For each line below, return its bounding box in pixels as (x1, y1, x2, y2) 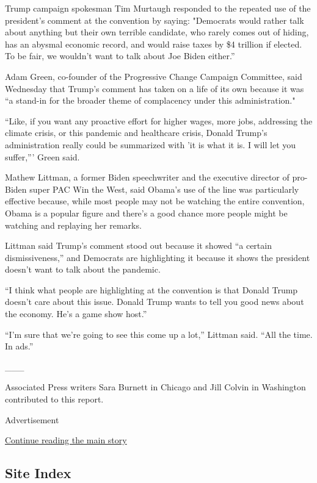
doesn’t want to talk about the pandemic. (5, 263, 161, 276)
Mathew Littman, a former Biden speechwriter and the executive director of (5, 171, 290, 184)
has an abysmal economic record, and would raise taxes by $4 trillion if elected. (5, 37, 302, 50)
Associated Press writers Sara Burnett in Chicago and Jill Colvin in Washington (5, 381, 306, 393)
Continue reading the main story (5, 434, 127, 446)
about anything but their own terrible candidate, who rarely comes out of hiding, (5, 26, 309, 38)
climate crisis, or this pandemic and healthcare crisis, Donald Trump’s (5, 126, 268, 139)
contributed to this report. (5, 393, 104, 406)
